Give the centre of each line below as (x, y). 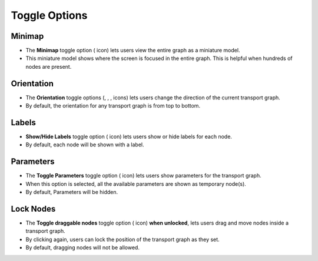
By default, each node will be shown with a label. (85, 145)
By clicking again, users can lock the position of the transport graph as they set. (123, 239)
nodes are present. (49, 66)
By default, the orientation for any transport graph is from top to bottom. (113, 106)
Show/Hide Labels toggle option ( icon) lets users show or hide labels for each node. (129, 137)
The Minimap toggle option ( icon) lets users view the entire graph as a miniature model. (133, 51)
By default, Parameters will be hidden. (72, 192)
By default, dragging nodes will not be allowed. (82, 247)
